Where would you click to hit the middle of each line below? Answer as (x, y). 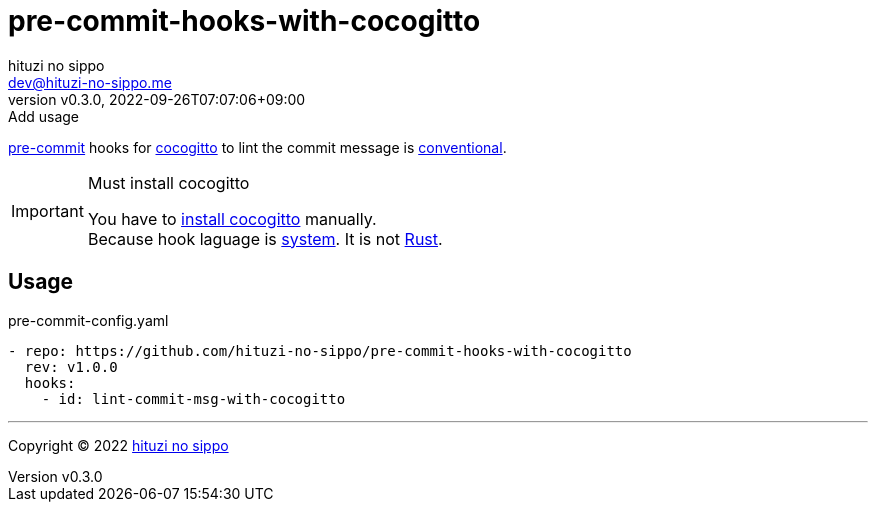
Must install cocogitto (168, 182)
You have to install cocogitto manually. (232, 218)
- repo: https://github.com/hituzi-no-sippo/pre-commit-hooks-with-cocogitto (320, 350)
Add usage (44, 116)
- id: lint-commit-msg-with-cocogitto (193, 398)
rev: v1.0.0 (71, 366)
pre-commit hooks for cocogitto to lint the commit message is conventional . (257, 147)
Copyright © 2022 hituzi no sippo (118, 445)
